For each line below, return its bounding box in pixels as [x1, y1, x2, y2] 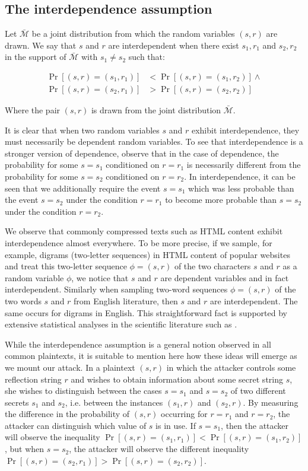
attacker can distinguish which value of [5, 419, 147, 431]
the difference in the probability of [5, 408, 130, 420]
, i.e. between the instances [65, 396, 163, 408]
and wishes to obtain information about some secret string [71, 373, 283, 385]
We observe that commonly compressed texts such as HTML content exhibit [5, 225, 283, 237]
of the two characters [174, 260, 251, 272]
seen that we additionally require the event [5, 182, 161, 194]
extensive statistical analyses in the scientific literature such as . [5, 318, 237, 330]
